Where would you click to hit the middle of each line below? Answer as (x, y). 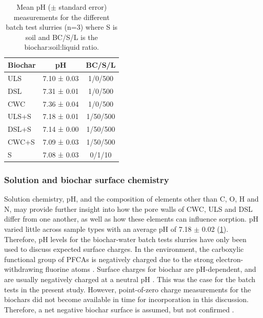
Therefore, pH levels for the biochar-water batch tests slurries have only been (125, 239)
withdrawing (24, 269)
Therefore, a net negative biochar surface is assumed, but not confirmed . (119, 309)
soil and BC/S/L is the (62, 37)
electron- (230, 259)
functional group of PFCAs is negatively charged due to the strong (109, 259)
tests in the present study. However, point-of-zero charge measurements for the (128, 289)
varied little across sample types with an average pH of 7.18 (98, 228)
